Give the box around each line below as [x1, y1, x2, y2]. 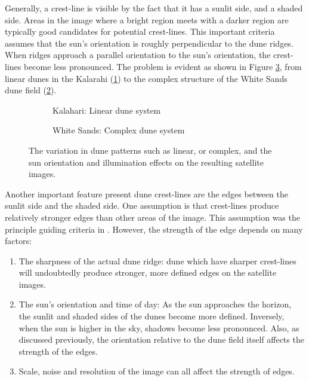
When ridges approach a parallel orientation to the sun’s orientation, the [5, 48, 271, 61]
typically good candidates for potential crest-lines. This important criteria [5, 25, 275, 38]
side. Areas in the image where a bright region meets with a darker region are [5, 13, 289, 26]
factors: [5, 234, 32, 247]
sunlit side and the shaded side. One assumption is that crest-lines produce [5, 199, 279, 212]
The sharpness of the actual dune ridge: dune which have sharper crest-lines [18, 254, 296, 267]
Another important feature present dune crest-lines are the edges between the [5, 187, 288, 200]
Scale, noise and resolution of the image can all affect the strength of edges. [18, 365, 295, 377]
